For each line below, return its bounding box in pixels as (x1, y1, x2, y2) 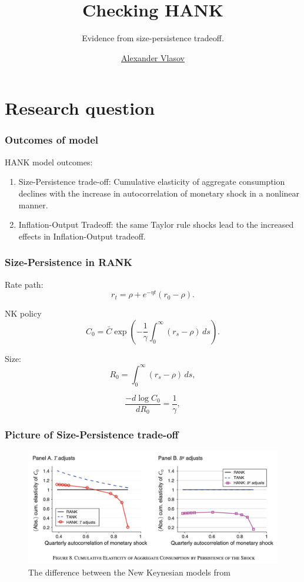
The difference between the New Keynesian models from (28, 566, 230, 578)
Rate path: (5, 278, 44, 290)
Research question (5, 96, 155, 120)
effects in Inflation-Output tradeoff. (18, 230, 146, 242)
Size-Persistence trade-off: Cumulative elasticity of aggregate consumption (18, 175, 285, 188)
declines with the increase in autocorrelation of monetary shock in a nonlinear (18, 187, 300, 199)
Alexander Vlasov (121, 51, 185, 64)
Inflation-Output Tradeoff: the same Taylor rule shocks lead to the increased (18, 218, 294, 231)
